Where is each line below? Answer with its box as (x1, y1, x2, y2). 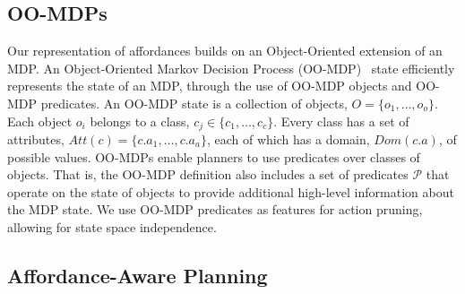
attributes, (7, 130, 65, 149)
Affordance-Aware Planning (7, 261, 268, 289)
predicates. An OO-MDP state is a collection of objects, (40, 93, 348, 112)
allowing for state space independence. (7, 218, 217, 236)
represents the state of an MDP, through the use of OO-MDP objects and (7, 76, 412, 95)
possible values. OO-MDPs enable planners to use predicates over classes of (7, 147, 420, 166)
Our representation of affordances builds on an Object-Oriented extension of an (7, 41, 443, 60)
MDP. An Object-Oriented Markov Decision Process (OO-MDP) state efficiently (7, 58, 455, 77)
